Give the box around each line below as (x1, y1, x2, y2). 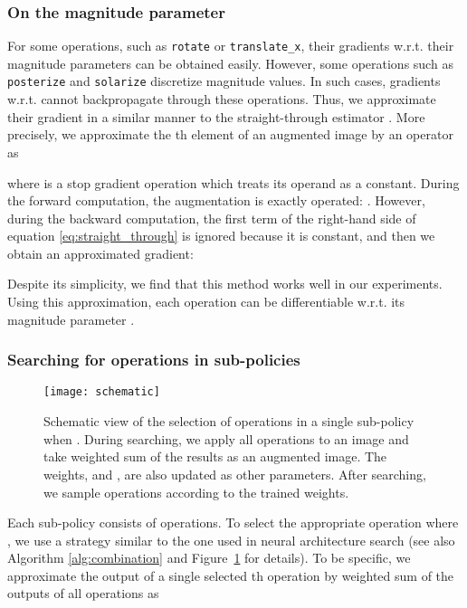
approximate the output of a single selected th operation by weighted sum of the (7, 565, 454, 584)
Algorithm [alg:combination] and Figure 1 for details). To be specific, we (7, 548, 411, 567)
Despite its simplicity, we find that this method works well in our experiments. (7, 274, 443, 293)
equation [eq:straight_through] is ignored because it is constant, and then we (7, 226, 435, 245)
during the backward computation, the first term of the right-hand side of (7, 208, 416, 227)
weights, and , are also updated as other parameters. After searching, (43, 464, 426, 483)
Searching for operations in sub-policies (7, 348, 300, 371)
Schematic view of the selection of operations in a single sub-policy (43, 412, 415, 431)
